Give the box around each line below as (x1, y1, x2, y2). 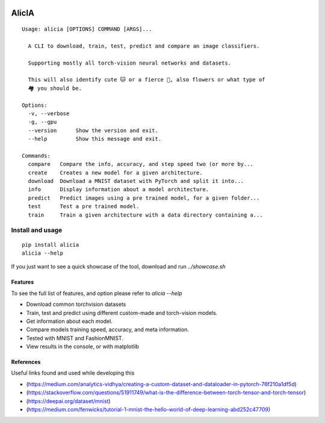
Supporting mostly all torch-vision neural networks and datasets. (28, 59, 232, 66)
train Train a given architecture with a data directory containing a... (28, 211, 263, 218)
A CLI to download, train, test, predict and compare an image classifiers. (28, 42, 260, 49)
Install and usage (11, 226, 63, 235)
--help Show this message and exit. (28, 136, 162, 142)
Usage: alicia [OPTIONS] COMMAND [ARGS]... (22, 26, 152, 33)
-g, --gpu (28, 118, 57, 126)
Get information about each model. (26, 317, 113, 325)
